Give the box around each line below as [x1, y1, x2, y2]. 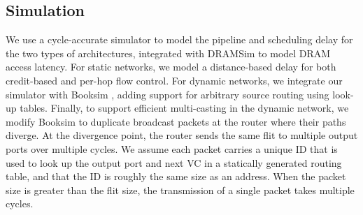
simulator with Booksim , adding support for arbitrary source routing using [6, 87, 329, 101]
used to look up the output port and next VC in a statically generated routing [6, 155, 342, 170]
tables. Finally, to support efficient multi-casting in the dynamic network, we [20, 101, 349, 115]
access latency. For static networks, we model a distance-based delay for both [6, 59, 336, 74]
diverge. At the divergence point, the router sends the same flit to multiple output [6, 128, 358, 142]
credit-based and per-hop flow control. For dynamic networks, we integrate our [6, 73, 343, 87]
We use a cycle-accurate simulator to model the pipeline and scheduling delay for [6, 32, 353, 47]
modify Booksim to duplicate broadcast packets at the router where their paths [6, 114, 346, 128]
